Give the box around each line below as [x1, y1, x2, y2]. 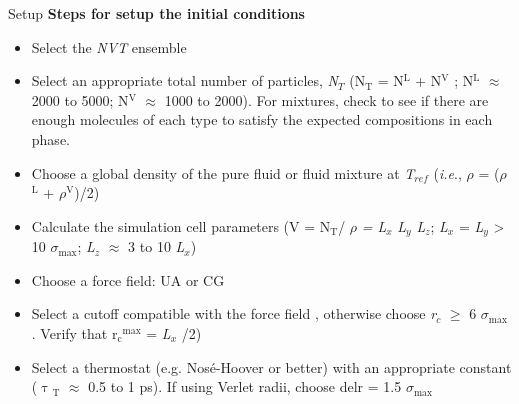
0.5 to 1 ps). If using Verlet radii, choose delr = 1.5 [88, 376, 402, 397]
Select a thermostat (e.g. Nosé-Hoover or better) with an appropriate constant [31, 356, 512, 377]
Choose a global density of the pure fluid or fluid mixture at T [31, 162, 415, 183]
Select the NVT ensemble [31, 36, 187, 57]
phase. [31, 128, 70, 149]
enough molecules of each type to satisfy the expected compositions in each [31, 109, 493, 130]
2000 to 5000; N [31, 89, 129, 110]
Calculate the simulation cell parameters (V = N [31, 215, 331, 236]
